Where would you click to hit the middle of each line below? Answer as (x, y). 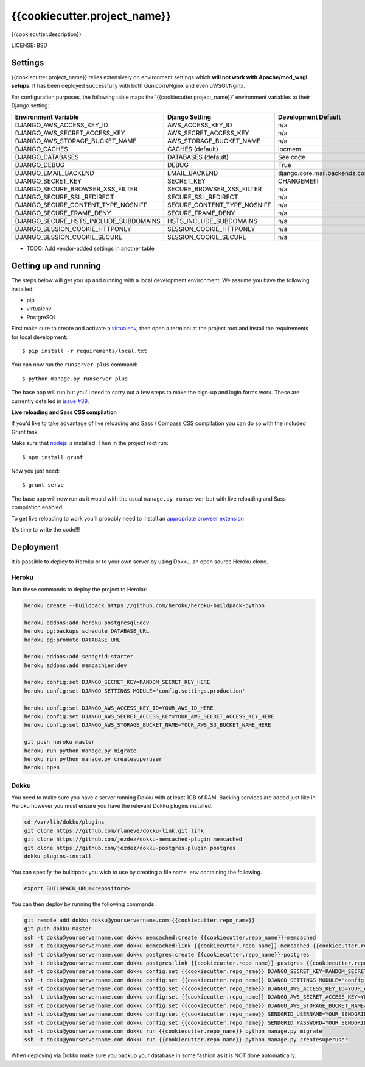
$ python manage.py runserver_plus (75, 379)
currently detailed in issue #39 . (50, 401)
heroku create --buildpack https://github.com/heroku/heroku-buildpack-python (144, 605)
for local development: (40, 337)
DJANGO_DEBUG (40, 165)
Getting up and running (56, 266)
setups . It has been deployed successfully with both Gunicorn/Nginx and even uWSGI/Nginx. (128, 86)
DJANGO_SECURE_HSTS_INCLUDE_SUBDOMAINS (88, 221)
